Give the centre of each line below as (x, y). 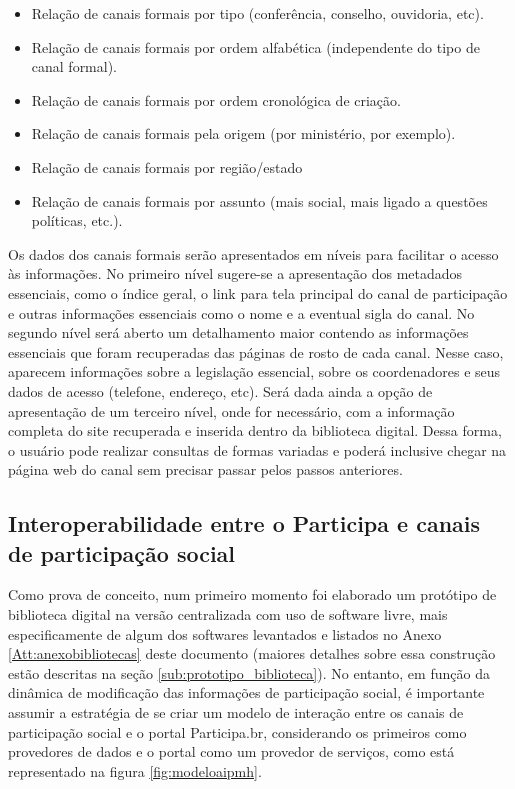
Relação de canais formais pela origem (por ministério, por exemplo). (243, 133)
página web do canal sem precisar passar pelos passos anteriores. (205, 469)
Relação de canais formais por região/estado (167, 166)
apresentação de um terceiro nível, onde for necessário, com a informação (231, 410)
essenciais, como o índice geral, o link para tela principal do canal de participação (258, 292)
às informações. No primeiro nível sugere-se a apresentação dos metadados (235, 273)
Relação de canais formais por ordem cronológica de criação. (216, 99)
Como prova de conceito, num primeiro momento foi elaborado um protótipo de (252, 594)
